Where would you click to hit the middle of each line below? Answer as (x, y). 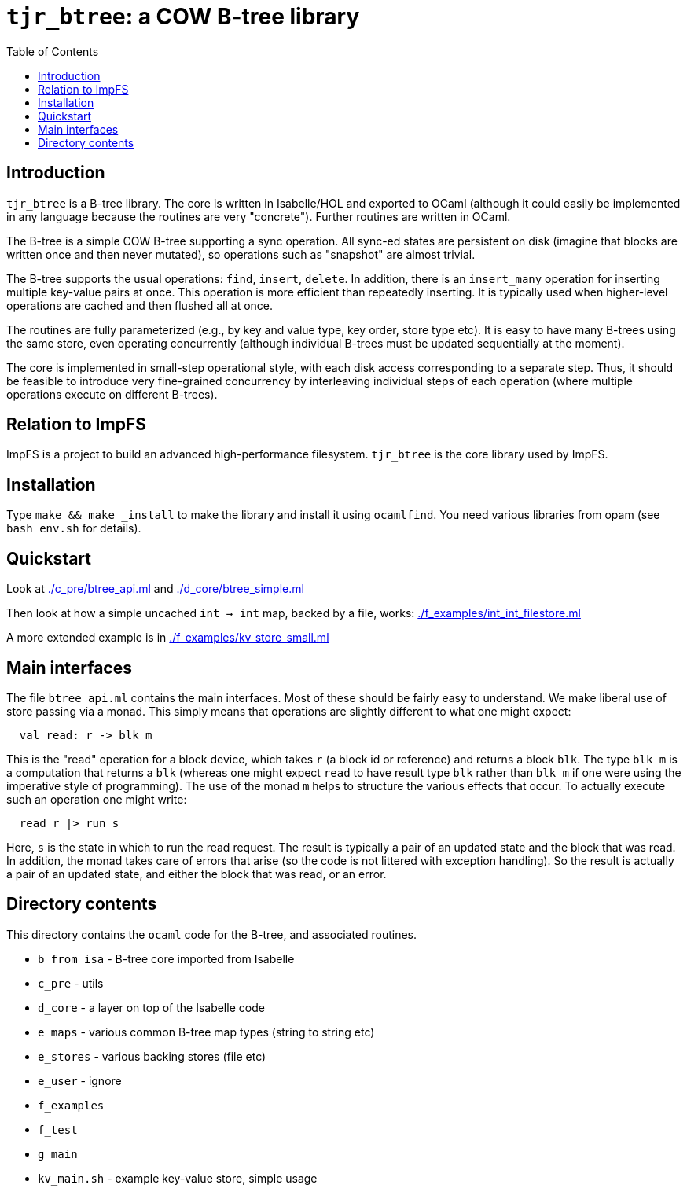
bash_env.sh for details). (74, 528)
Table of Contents (53, 51)
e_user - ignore (80, 1080)
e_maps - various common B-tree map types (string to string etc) (206, 1032)
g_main (58, 1154)
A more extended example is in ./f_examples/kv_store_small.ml (168, 638)
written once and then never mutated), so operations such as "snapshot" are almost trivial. (241, 254)
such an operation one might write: (97, 799)
